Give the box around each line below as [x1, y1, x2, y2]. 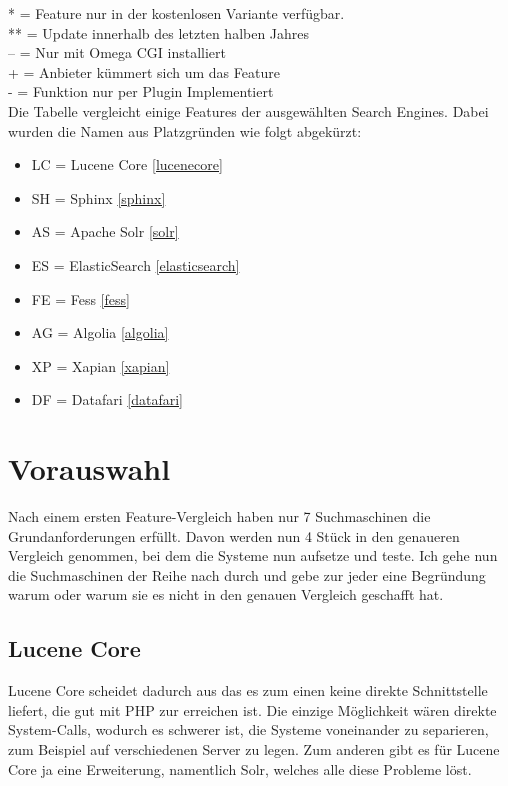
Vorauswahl [8, 448, 171, 489]
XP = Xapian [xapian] [31, 355, 170, 376]
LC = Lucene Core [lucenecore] [31, 154, 223, 175]
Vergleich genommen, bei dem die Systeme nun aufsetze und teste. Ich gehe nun [8, 545, 498, 566]
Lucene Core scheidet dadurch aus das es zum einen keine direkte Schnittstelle [8, 680, 488, 701]
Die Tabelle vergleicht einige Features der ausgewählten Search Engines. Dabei [8, 100, 489, 121]
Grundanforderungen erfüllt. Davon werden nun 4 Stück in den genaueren [8, 525, 460, 546]
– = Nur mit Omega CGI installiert [8, 42, 227, 63]
